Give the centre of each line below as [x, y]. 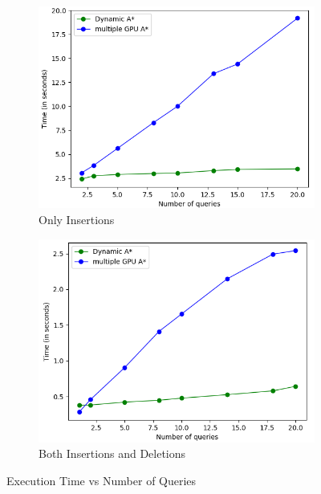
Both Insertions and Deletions [112, 453]
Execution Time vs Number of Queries [102, 480]
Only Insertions [77, 220]
